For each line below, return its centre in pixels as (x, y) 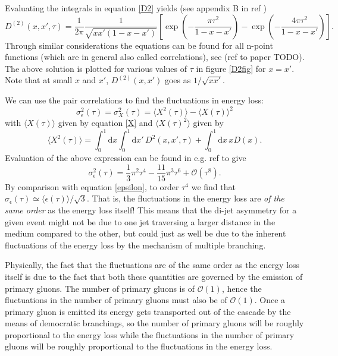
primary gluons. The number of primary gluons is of (100, 288)
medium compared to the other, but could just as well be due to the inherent (145, 233)
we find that (213, 186)
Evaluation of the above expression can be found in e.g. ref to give (126, 158)
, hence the (242, 288)
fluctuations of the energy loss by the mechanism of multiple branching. (135, 245)
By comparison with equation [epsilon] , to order (92, 186)
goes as (178, 80)
